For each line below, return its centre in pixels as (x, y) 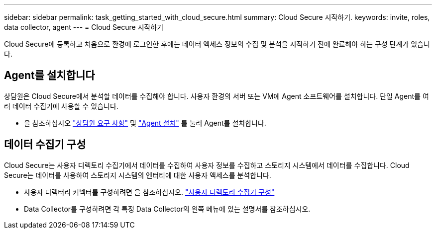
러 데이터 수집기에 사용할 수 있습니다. (61, 106)
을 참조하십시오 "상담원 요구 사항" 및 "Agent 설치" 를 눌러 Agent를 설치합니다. (145, 123)
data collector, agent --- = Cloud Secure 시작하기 (84, 27)
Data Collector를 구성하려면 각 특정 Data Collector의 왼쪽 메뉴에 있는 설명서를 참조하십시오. (167, 209)
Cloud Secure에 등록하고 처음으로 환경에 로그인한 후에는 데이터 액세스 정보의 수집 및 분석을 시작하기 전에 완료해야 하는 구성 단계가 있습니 (217, 44)
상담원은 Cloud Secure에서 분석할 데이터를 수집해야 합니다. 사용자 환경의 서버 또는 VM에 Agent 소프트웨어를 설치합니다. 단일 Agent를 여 (217, 96)
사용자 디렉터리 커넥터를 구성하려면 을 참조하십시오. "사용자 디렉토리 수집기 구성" (149, 192)
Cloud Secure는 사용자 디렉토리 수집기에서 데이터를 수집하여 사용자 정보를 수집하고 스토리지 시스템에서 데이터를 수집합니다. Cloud (207, 165)
